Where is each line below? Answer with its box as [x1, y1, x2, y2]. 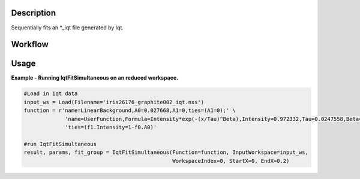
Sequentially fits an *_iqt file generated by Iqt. [11, 24, 124, 31]
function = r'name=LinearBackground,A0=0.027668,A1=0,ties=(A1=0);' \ [23, 107, 236, 114]
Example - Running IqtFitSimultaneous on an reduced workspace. [11, 74, 179, 81]
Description [11, 8, 56, 18]
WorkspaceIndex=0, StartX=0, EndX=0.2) [172, 157, 290, 164]
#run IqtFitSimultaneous [23, 141, 97, 147]
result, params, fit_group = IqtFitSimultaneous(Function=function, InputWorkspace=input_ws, [23, 149, 309, 156]
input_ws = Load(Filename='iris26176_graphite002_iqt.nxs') [23, 99, 205, 105]
